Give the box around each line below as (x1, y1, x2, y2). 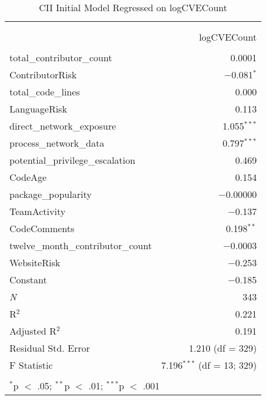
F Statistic (9, 358, 53, 372)
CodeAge (9, 170, 47, 184)
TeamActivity (9, 204, 66, 218)
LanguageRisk (9, 102, 67, 115)
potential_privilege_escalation (9, 153, 135, 167)
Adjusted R (9, 324, 56, 338)
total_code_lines (9, 85, 80, 98)
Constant (9, 273, 47, 286)
